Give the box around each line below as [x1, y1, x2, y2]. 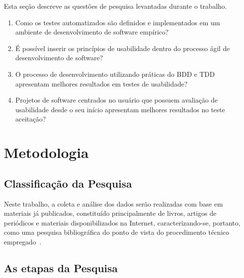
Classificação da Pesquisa [4, 175, 132, 191]
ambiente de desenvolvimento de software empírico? [15, 27, 169, 37]
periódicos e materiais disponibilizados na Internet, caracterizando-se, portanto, [4, 217, 241, 227]
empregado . [4, 236, 42, 246]
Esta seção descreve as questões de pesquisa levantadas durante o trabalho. [4, 1, 227, 11]
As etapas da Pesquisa [4, 260, 118, 275]
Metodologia [4, 142, 89, 162]
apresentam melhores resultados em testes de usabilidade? [15, 78, 188, 88]
